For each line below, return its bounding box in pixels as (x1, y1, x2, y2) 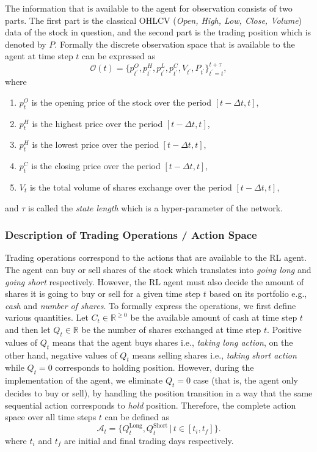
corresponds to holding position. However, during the (55, 361, 254, 374)
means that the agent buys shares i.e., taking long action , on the (52, 335, 293, 348)
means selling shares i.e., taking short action (132, 348, 297, 361)
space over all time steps (5, 410, 97, 423)
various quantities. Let (5, 311, 89, 324)
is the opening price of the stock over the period (31, 95, 212, 108)
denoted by (5, 37, 46, 50)
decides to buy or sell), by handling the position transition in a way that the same (5, 386, 313, 399)
